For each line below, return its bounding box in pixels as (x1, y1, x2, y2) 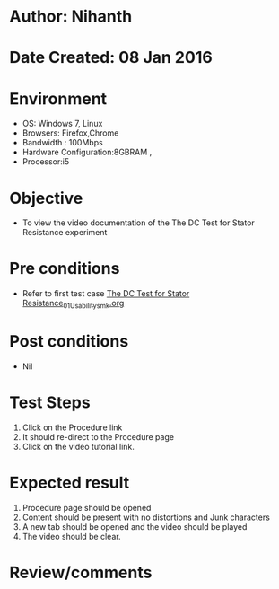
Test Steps (9, 392, 92, 413)
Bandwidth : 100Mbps (22, 137, 103, 148)
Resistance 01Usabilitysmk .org (22, 298, 125, 311)
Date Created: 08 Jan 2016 (9, 48, 213, 68)
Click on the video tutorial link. (22, 441, 135, 452)
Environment (9, 88, 108, 109)
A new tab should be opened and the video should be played (22, 521, 248, 532)
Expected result (9, 473, 130, 493)
